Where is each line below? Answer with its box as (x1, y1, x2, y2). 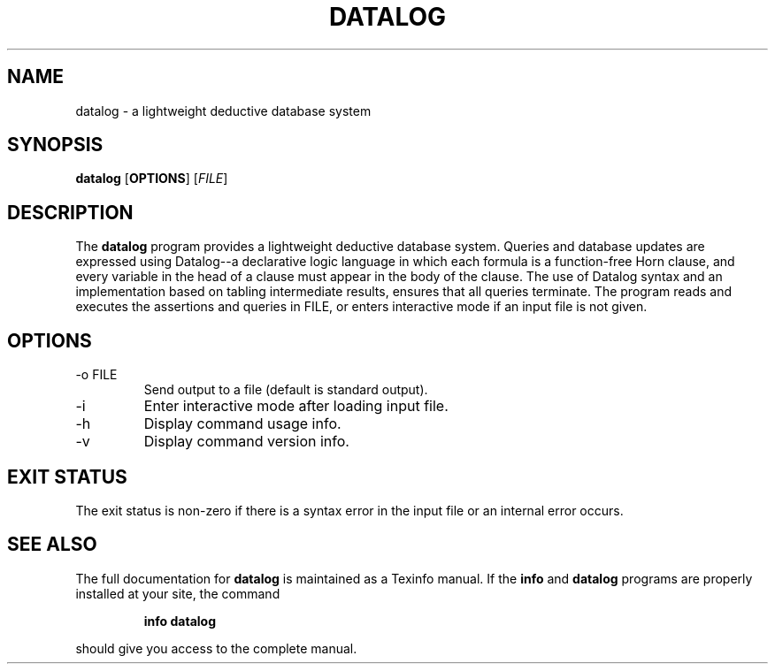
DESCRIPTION (7, 201, 134, 224)
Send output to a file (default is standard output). (143, 382, 428, 398)
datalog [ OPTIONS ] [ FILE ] (75, 171, 228, 187)
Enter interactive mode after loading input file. (143, 397, 449, 416)
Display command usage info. (143, 415, 341, 433)
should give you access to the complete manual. (75, 640, 357, 656)
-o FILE (75, 367, 118, 383)
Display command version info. (143, 432, 349, 451)
